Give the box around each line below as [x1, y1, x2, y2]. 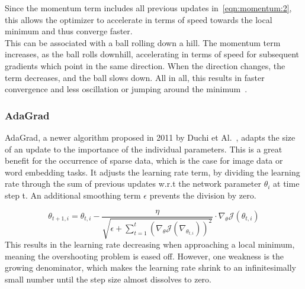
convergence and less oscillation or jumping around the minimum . [5, 83, 248, 95]
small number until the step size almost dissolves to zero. [5, 272, 212, 285]
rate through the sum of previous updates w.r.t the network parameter [5, 177, 261, 190]
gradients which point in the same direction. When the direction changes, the [5, 59, 285, 72]
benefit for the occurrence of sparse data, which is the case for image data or [5, 154, 283, 167]
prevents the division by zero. [149, 189, 256, 201]
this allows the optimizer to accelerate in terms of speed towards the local [5, 13, 272, 25]
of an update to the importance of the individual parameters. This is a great [5, 142, 282, 155]
